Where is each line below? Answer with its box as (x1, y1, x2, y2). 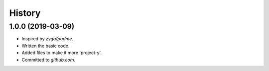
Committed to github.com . (21, 57, 76, 63)
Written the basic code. (21, 43, 70, 49)
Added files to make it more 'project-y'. (21, 50, 102, 56)
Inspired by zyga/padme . (21, 36, 73, 42)
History (9, 7, 41, 18)
